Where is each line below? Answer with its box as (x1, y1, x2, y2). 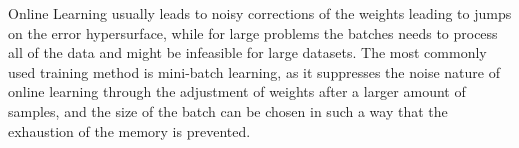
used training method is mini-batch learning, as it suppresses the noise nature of (8, 61, 500, 82)
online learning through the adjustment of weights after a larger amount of (8, 81, 466, 102)
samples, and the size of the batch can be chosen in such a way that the (8, 100, 448, 121)
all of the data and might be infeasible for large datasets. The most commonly (8, 42, 487, 63)
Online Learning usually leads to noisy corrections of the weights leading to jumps (8, 3, 512, 23)
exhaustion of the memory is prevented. (8, 120, 251, 141)
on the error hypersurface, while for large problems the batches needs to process (8, 22, 498, 43)
